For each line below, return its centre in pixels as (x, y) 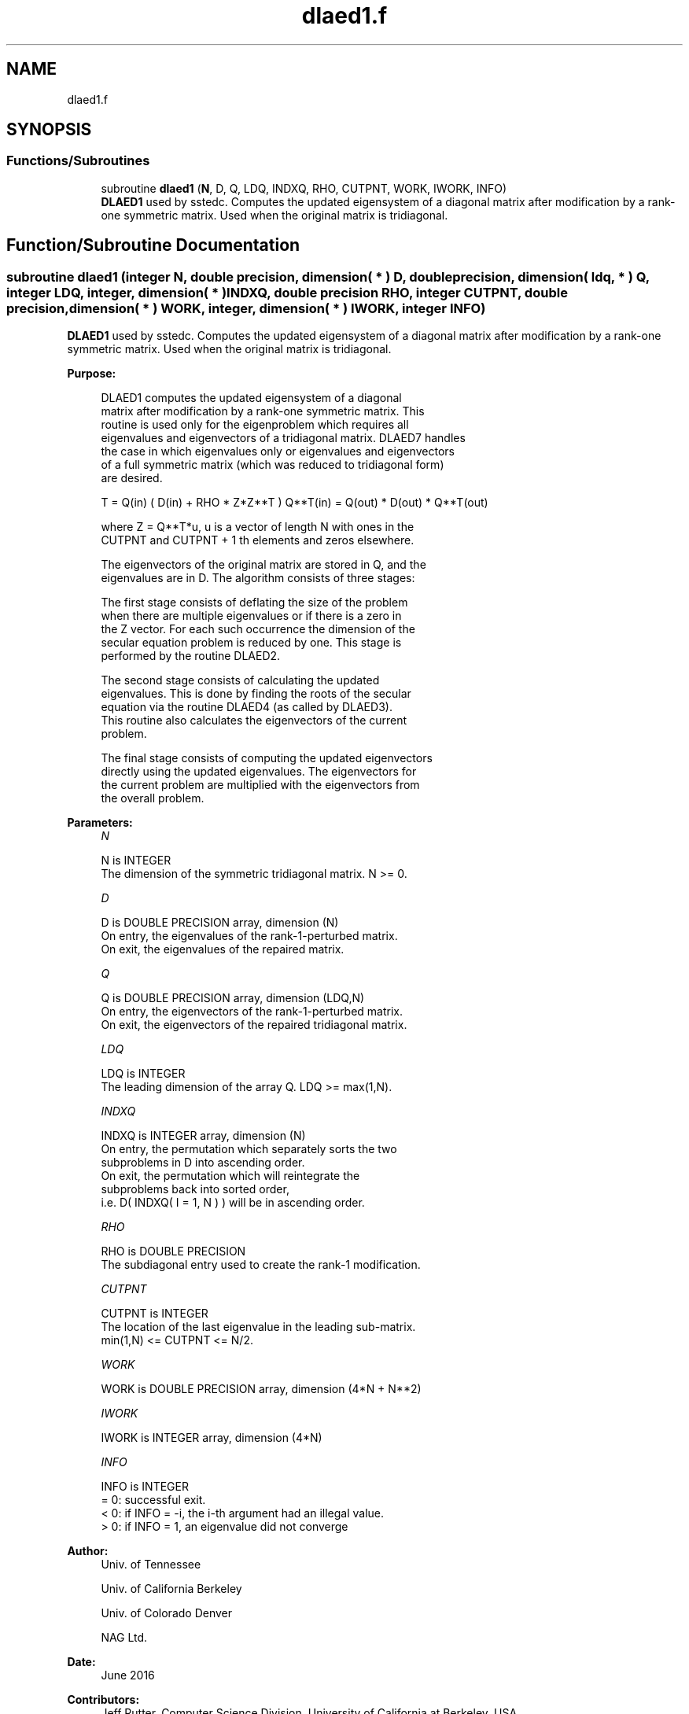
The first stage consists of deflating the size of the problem (254, 603)
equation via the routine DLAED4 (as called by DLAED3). (247, 707)
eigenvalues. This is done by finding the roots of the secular (256, 694)
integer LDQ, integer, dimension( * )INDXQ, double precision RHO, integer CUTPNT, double (287, 292)
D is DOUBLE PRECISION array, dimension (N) (220, 923)
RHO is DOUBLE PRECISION (173, 1251)
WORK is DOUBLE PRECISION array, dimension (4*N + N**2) (261, 1389)
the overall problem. (153, 798)
